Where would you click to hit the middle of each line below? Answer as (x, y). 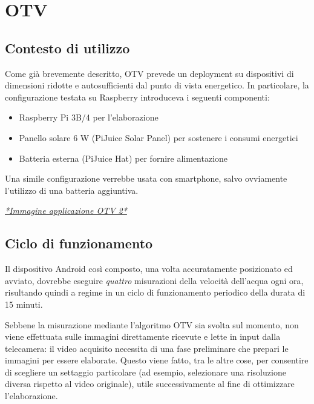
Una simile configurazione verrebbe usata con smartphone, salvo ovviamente (146, 178)
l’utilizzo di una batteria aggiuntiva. (72, 190)
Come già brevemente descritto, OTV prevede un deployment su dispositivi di (149, 73)
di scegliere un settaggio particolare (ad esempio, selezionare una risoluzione (146, 372)
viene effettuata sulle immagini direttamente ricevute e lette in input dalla (143, 336)
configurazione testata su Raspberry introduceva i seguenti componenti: (137, 97)
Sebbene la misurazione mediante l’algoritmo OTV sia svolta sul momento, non (152, 324)
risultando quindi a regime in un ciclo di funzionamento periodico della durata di (155, 292)
